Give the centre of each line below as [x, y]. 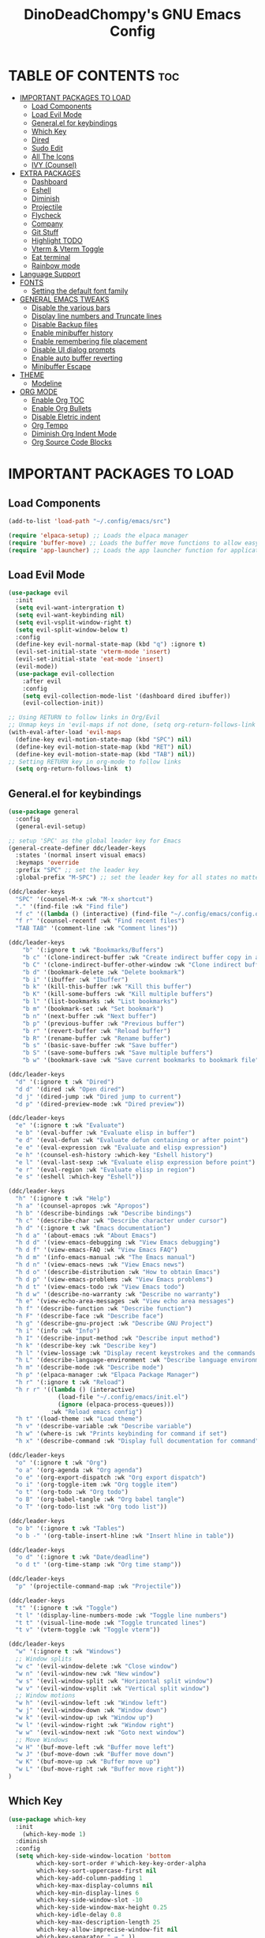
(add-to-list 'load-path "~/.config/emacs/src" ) [90, 521]
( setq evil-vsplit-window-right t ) [74, 622]
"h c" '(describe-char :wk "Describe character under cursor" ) [121, 1220]
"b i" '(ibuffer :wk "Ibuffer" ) [75, 979]
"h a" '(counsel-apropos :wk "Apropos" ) [82, 1206]
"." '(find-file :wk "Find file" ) [72, 907]
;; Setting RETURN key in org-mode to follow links [95, 762]
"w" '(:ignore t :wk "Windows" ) [69, 1652]
